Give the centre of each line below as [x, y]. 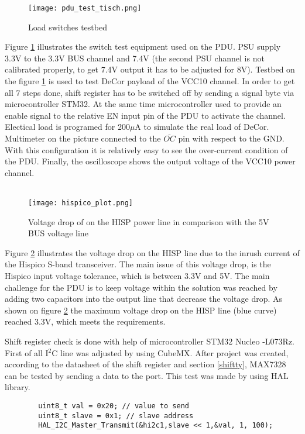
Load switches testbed [68, 27]
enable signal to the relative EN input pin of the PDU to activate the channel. [145, 115]
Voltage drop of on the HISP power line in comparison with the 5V [149, 221]
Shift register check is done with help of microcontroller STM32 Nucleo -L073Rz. [150, 341]
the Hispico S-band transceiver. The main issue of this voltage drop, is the [138, 264]
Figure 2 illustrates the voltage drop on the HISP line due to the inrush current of [152, 252]
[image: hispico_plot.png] [80, 203]
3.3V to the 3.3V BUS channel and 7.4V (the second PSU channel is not [135, 58]
